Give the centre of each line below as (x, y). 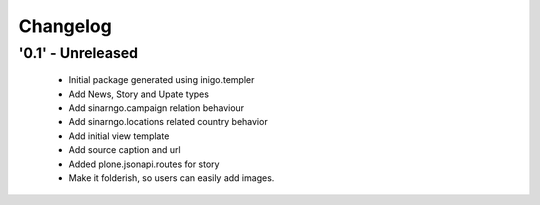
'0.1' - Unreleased (78, 53)
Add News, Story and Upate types (139, 94)
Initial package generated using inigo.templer (161, 80)
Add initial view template (119, 136)
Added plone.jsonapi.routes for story (144, 164)
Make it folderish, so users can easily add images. (171, 177)
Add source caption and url (124, 150)
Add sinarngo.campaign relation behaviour (156, 107)
